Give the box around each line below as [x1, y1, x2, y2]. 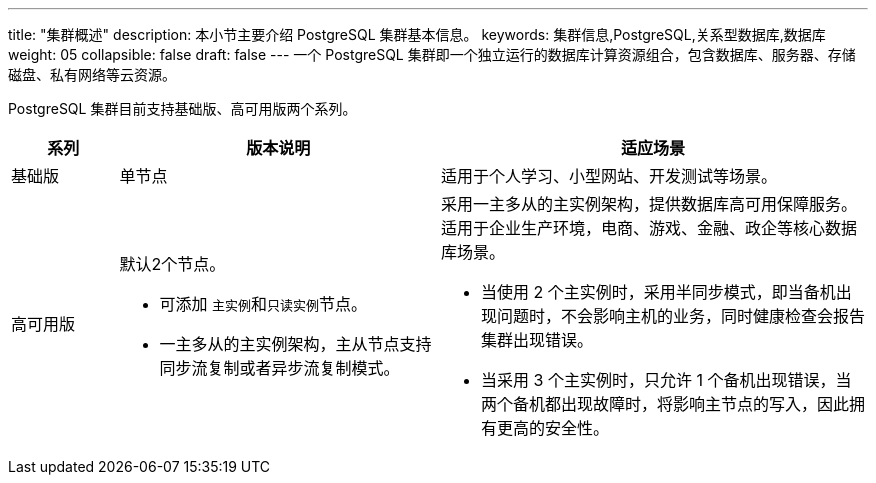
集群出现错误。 [481, 330, 594, 350]
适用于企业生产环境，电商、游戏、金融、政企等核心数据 [441, 218, 858, 238]
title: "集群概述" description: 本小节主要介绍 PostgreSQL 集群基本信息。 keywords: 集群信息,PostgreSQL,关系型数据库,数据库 [8, 26, 826, 43]
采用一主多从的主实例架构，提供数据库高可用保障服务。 [441, 194, 858, 214]
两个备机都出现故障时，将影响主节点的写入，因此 [481, 394, 850, 414]
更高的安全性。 [497, 418, 610, 438]
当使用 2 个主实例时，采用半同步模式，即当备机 [481, 282, 836, 302]
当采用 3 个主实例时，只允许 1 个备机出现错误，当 [481, 370, 852, 390]
